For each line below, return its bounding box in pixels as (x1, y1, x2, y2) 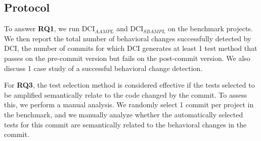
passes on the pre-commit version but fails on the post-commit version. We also (4, 52, 250, 63)
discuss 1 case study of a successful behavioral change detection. (4, 62, 203, 73)
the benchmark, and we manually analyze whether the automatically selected (4, 109, 243, 119)
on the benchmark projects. (167, 23, 253, 34)
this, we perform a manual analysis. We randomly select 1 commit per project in (4, 99, 254, 110)
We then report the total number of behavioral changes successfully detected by (4, 33, 251, 43)
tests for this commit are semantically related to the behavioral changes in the (4, 119, 247, 129)
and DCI (116, 23, 144, 34)
